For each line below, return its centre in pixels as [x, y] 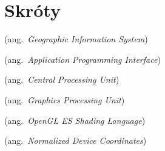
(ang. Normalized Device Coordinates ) [76, 140]
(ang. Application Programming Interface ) [82, 59]
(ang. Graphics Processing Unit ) [65, 99]
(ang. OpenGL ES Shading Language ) [75, 120]
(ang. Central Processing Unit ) [62, 79]
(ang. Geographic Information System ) [76, 39]
